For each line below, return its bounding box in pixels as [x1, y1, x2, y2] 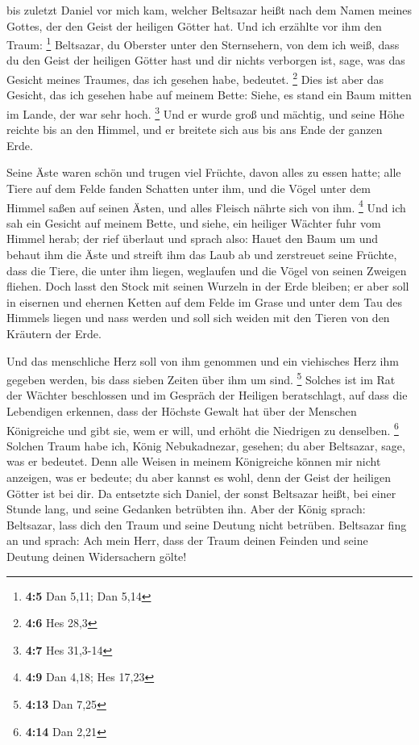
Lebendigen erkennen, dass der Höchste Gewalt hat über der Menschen [6, 402, 357, 419]
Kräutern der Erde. [6, 324, 102, 341]
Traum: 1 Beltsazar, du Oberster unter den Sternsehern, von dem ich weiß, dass [6, 34, 400, 52]
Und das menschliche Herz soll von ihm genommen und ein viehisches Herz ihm [6, 352, 399, 369]
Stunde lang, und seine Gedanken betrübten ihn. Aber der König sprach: [6, 500, 366, 517]
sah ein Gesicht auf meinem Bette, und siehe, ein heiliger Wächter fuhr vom [6, 214, 381, 231]
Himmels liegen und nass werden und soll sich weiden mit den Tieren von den [6, 309, 390, 326]
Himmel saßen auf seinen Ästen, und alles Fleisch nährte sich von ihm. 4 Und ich [6, 196, 406, 216]
